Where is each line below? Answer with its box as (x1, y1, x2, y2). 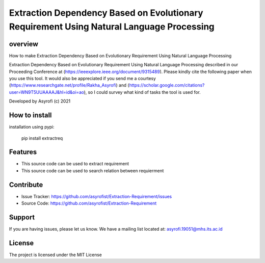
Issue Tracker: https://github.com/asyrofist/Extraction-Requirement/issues (21, 193, 172, 199)
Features (9, 148, 37, 157)
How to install (9, 111, 52, 120)
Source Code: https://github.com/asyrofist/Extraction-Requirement (21, 200, 157, 206)
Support (9, 213, 35, 221)
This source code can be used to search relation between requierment (21, 167, 164, 174)
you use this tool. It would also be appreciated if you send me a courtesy (9, 76, 156, 81)
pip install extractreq (21, 135, 63, 141)
